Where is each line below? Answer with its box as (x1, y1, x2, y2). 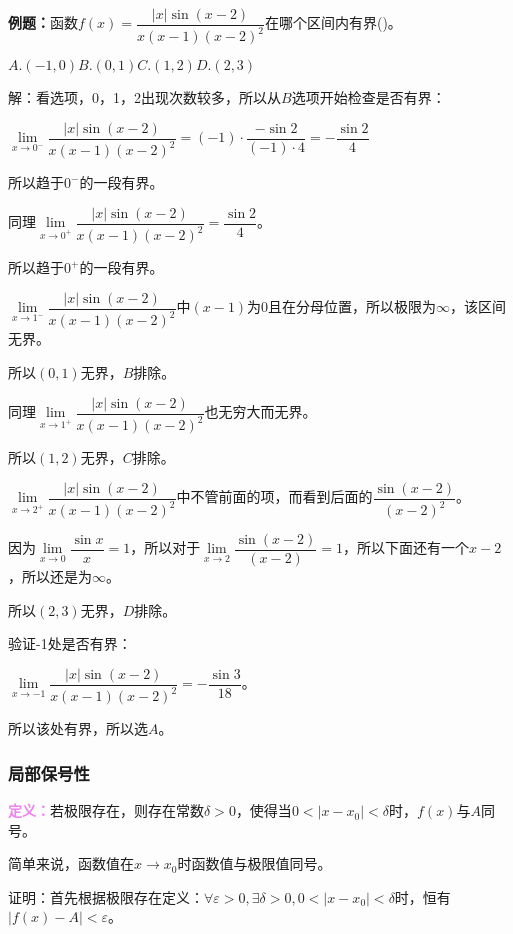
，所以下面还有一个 (343, 537, 469, 558)
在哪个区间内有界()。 (264, 12, 402, 33)
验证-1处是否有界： (8, 633, 132, 654)
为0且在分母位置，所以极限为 (247, 296, 437, 317)
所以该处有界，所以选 (8, 718, 148, 739)
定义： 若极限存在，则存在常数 (8, 800, 204, 821)
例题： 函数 (8, 12, 78, 33)
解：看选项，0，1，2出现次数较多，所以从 (8, 87, 281, 108)
